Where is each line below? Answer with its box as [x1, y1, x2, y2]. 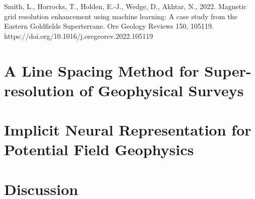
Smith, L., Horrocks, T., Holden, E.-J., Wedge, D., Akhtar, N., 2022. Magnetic [4, 1, 247, 11]
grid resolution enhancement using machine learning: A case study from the [4, 11, 237, 21]
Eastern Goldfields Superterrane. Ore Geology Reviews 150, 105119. [4, 21, 214, 31]
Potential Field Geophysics [4, 139, 194, 160]
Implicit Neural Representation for [4, 119, 251, 140]
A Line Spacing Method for [4, 60, 199, 81]
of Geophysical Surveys [79, 80, 244, 100]
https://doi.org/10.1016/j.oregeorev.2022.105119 [4, 30, 153, 41]
